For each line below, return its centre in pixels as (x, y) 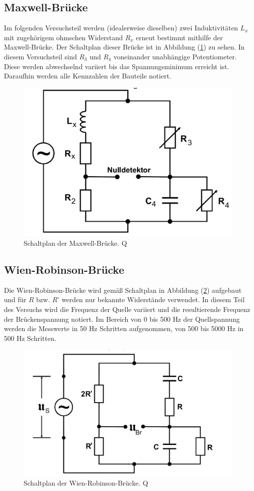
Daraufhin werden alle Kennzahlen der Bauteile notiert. (88, 76)
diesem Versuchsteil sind (41, 56)
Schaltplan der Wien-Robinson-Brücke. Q (86, 483)
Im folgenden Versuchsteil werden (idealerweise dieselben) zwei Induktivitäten (121, 28)
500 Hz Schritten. (30, 338)
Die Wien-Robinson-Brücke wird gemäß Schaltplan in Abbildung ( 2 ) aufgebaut (123, 290)
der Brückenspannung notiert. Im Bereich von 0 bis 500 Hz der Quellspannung (122, 319)
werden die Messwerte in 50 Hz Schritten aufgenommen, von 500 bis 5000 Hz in (124, 328)
